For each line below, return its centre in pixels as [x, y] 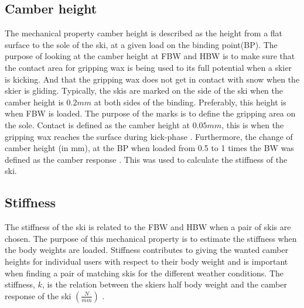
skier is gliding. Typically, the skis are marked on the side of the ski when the [144, 90]
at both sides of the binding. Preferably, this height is [190, 102]
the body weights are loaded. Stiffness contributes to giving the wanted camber [147, 250]
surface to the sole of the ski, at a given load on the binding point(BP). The [141, 44]
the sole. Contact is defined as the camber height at [98, 124]
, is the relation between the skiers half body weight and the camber [164, 284]
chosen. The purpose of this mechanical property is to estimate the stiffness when [151, 238]
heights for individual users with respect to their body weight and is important [146, 261]
